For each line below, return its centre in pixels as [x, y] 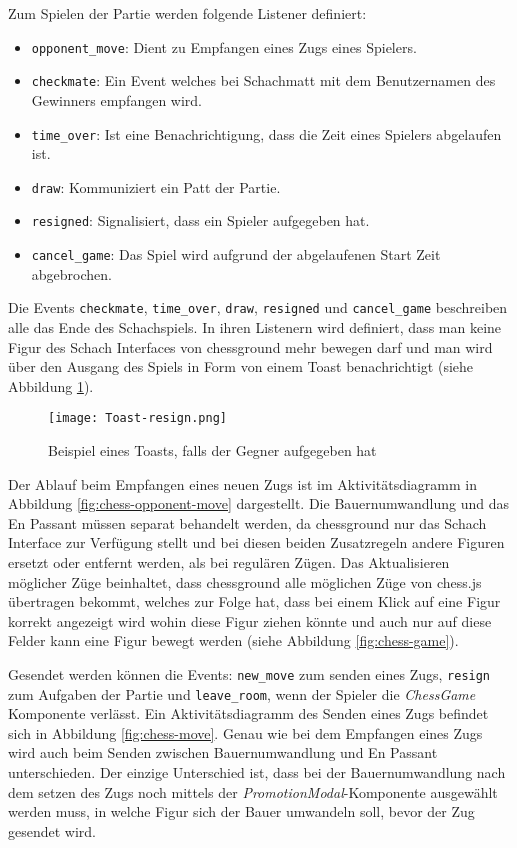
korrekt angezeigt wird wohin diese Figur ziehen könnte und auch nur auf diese [250, 620]
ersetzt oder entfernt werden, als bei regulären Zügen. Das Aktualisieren [229, 561]
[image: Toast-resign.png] [137, 418]
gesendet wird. [52, 830]
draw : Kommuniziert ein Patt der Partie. [156, 186]
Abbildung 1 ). [51, 385]
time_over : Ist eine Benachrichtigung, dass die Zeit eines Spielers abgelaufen [266, 133]
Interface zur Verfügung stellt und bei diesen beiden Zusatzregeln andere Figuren [256, 542]
